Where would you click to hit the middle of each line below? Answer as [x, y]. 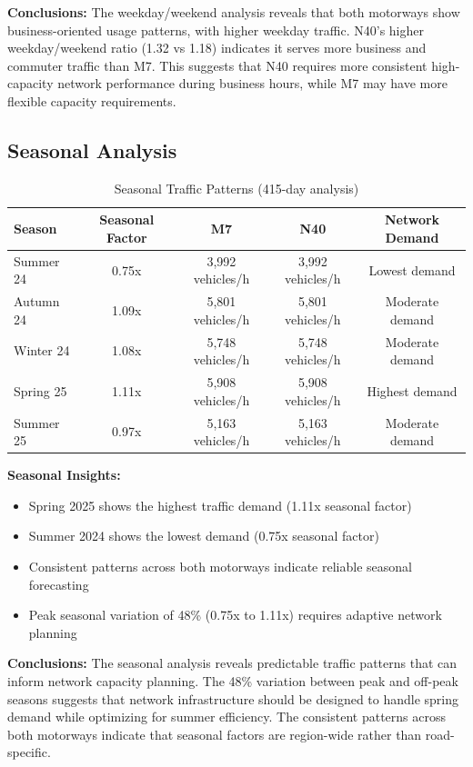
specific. [29, 752]
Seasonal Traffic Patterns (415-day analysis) [236, 188]
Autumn [37, 301]
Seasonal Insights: [64, 475]
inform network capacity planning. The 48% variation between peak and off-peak [233, 680]
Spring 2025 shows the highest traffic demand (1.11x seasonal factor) [220, 505]
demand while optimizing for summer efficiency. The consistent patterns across [227, 717]
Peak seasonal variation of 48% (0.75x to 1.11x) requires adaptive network [235, 615]
